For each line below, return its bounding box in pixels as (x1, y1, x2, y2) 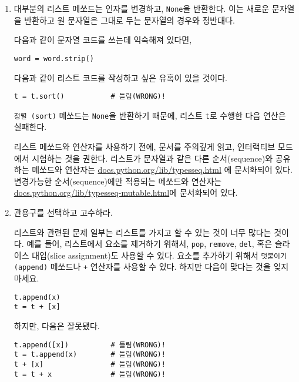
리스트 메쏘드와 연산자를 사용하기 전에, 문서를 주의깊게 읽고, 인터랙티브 (14, 140, 276, 152)
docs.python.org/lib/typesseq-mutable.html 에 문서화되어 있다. (14, 186, 238, 199)
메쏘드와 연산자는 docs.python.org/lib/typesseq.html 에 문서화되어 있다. (32, 163, 293, 176)
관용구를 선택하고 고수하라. (14, 206, 113, 218)
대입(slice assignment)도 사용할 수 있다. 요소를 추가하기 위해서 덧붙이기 (32, 249, 287, 261)
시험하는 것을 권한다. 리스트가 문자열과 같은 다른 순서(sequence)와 (32, 152, 273, 164)
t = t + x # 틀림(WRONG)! (14, 370, 166, 378)
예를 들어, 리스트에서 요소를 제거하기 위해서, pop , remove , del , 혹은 (26, 237, 273, 250)
